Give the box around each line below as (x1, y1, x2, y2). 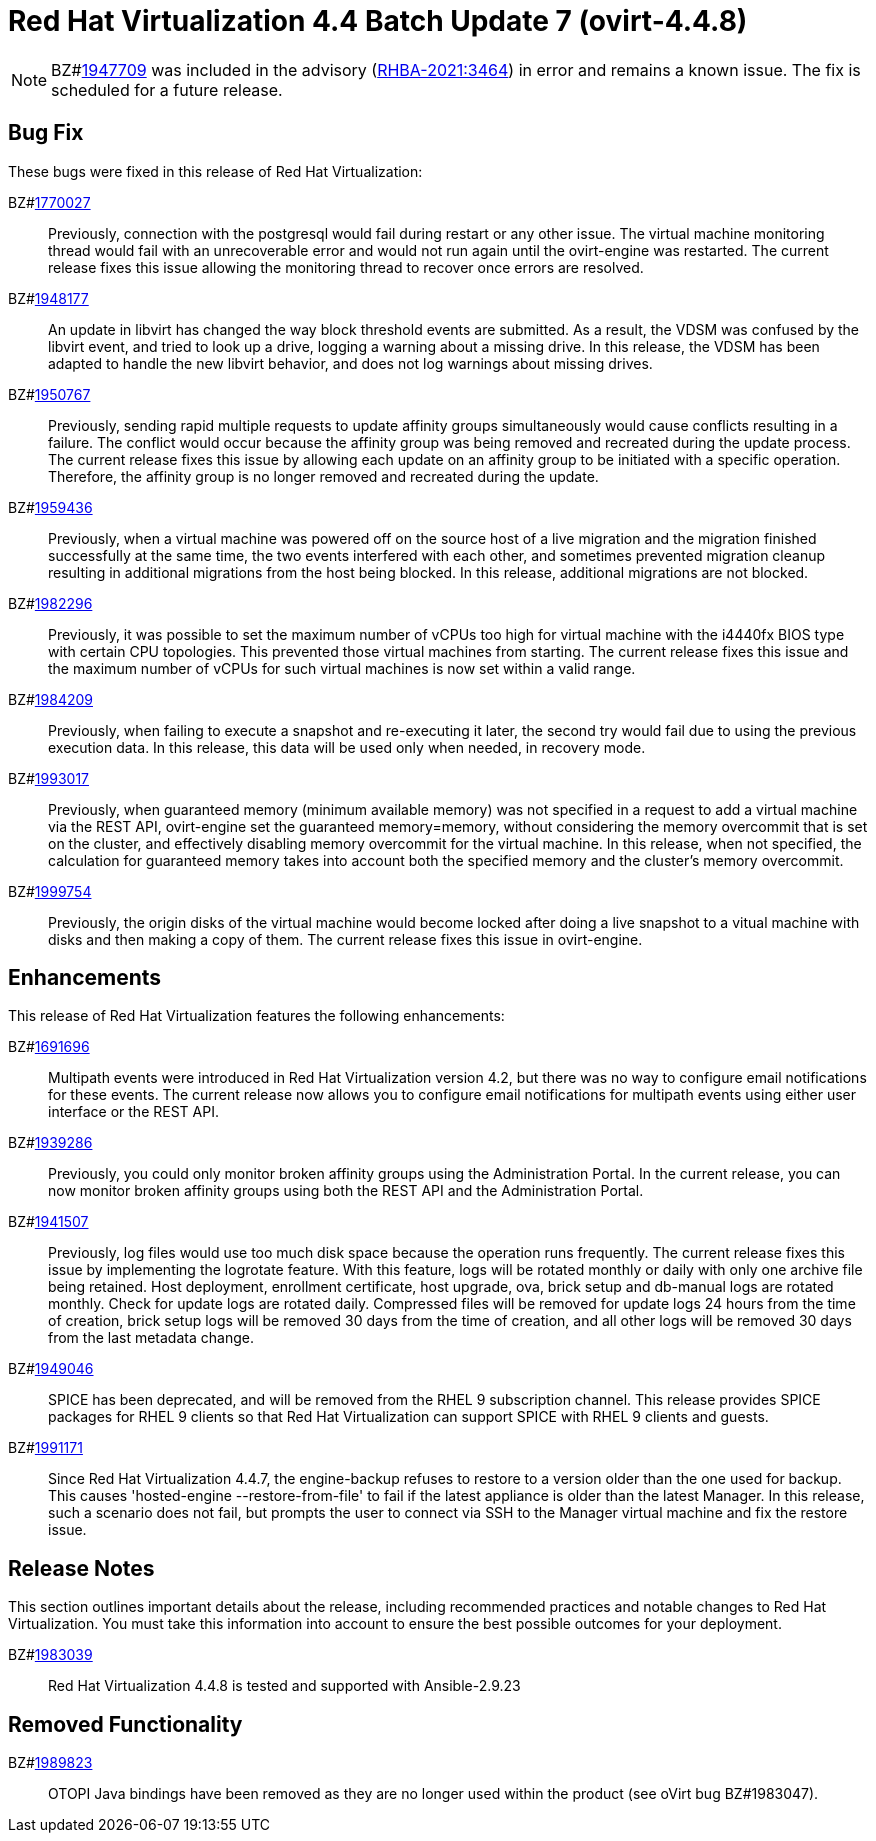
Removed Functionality (8, 1711, 243, 1737)
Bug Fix (8, 120, 84, 146)
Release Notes (8, 1555, 155, 1581)
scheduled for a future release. (51, 79, 283, 100)
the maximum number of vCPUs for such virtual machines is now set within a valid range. (48, 659, 636, 677)
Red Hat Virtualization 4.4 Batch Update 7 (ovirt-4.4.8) (8, 4, 748, 38)
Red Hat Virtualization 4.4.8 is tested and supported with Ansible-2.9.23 (48, 1677, 521, 1695)
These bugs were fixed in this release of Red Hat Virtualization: (8, 162, 423, 180)
